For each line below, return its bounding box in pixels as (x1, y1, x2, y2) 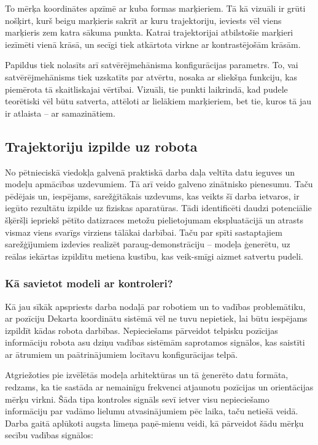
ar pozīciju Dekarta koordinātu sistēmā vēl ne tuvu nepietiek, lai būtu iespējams (5, 312, 308, 325)
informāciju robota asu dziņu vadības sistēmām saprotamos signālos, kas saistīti (5, 336, 305, 349)
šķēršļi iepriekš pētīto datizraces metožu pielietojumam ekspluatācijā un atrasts (5, 213, 304, 226)
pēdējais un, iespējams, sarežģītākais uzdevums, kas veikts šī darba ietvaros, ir (5, 189, 300, 202)
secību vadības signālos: (5, 428, 93, 441)
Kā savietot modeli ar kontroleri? (5, 276, 173, 291)
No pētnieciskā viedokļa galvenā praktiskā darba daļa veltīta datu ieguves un (5, 165, 295, 178)
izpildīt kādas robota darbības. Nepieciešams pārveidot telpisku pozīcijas (5, 323, 278, 336)
